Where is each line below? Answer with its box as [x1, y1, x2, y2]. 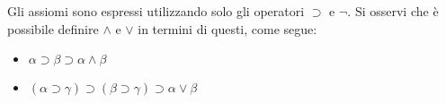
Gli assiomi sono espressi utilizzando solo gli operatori [7, 2, 305, 20]
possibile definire [7, 19, 99, 38]
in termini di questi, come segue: [138, 19, 317, 38]
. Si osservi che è [347, 2, 439, 20]
